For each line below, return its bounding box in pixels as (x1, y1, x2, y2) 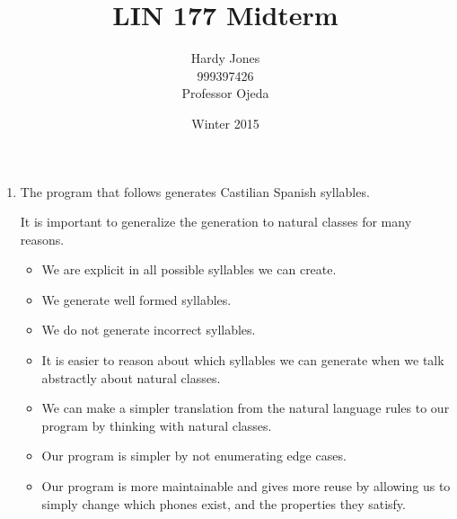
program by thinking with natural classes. (41, 416, 272, 434)
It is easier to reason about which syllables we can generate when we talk (41, 351, 444, 370)
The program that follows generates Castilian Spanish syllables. (20, 182, 370, 201)
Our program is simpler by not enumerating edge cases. (41, 446, 347, 465)
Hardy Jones (190, 49, 260, 67)
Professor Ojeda (181, 84, 269, 103)
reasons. (20, 229, 65, 248)
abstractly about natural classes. (41, 368, 221, 387)
